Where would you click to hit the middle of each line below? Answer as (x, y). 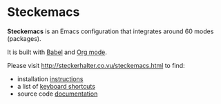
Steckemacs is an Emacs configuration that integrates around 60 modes (110, 31)
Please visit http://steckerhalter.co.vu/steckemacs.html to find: (96, 65)
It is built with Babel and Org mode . (57, 52)
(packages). (24, 38)
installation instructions (50, 79)
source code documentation (57, 94)
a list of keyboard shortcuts (56, 86)
